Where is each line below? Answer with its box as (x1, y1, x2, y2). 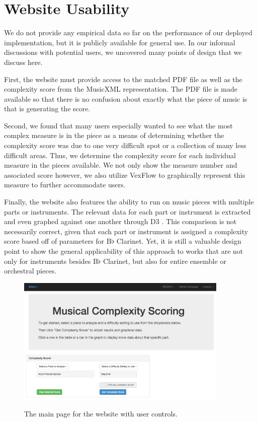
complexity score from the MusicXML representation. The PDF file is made (4, 84, 237, 94)
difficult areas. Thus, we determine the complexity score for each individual (4, 150, 236, 160)
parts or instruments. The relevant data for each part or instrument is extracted (4, 206, 251, 217)
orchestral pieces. (4, 265, 57, 276)
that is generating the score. (4, 103, 91, 114)
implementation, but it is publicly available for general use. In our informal (4, 37, 235, 47)
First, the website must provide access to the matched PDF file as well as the (4, 74, 242, 84)
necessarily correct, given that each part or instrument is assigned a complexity (4, 226, 248, 236)
